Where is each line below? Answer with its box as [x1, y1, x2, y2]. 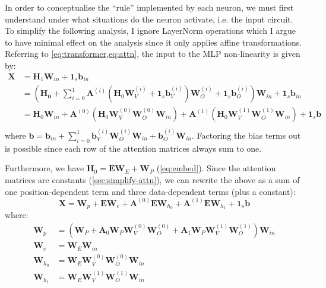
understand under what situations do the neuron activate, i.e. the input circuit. [5, 12, 293, 25]
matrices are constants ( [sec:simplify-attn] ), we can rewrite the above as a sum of [5, 173, 300, 185]
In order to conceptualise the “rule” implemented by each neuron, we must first [5, 1, 294, 13]
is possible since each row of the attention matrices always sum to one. [5, 142, 262, 154]
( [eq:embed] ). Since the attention [156, 162, 276, 174]
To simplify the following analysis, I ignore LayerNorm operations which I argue [5, 24, 296, 37]
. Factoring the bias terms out [191, 129, 301, 141]
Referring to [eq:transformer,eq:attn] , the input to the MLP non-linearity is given [5, 47, 300, 60]
